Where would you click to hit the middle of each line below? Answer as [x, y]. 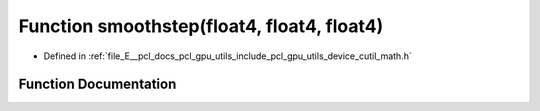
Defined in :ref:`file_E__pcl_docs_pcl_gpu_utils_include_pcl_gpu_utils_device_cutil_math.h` [227, 56]
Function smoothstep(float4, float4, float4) [201, 26]
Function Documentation [97, 84]
